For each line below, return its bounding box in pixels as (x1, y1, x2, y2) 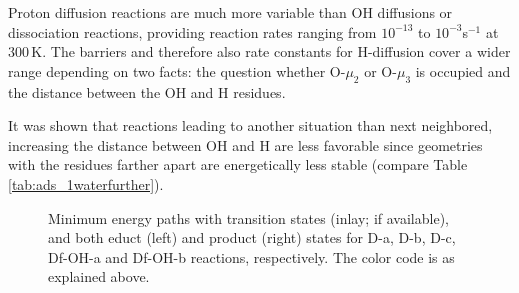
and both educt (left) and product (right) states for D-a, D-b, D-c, (48, 227, 456, 248)
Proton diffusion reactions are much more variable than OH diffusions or (8, 2, 453, 22)
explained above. (48, 266, 150, 287)
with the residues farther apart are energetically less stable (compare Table (8, 154, 468, 175)
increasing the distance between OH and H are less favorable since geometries (8, 134, 483, 155)
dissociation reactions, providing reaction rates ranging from (8, 21, 377, 42)
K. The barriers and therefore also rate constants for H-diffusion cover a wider (31, 41, 511, 62)
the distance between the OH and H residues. (8, 81, 286, 102)
